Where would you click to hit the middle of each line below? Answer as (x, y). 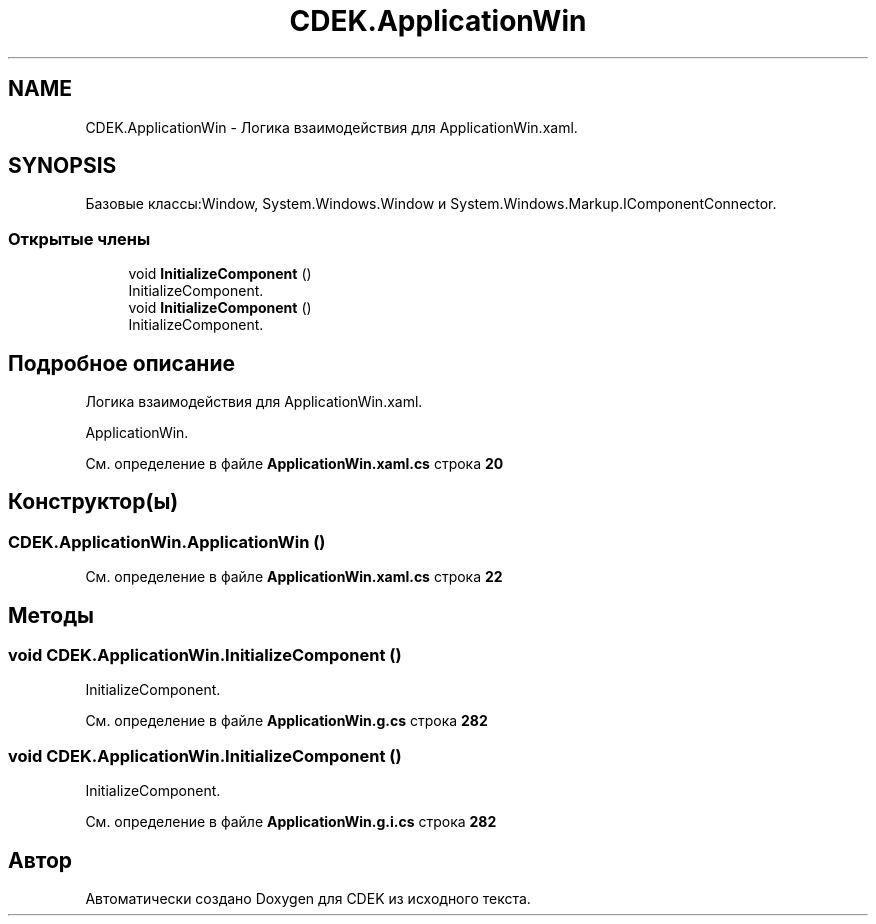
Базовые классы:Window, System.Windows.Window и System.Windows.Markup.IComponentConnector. (431, 204)
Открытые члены (79, 238)
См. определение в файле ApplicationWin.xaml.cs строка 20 (294, 464)
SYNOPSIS (62, 166)
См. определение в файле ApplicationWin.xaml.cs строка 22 (294, 577)
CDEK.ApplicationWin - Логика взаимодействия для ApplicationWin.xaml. (331, 127)
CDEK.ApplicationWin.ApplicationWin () (167, 541)
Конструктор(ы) (93, 502)
